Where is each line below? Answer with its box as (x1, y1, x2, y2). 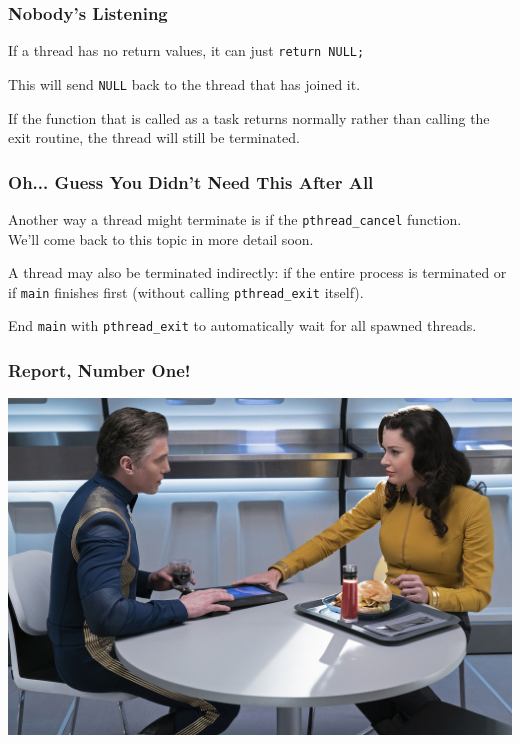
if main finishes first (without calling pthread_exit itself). (8, 281, 364, 302)
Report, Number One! (8, 358, 191, 383)
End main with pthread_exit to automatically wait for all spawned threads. (8, 315, 477, 336)
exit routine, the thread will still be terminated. (8, 127, 300, 148)
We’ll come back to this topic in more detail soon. (8, 228, 314, 249)
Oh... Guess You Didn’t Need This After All (8, 169, 374, 194)
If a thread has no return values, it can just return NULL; (8, 40, 365, 61)
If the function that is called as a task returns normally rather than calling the (8, 107, 490, 128)
